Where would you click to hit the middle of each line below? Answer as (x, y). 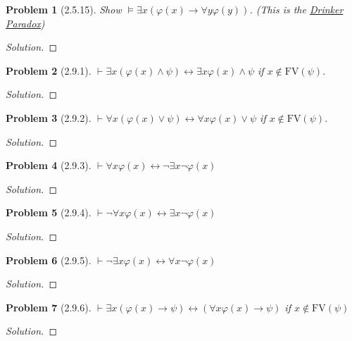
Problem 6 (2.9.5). (49, 260)
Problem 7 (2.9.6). (49, 307)
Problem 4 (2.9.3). (49, 165)
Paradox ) (25, 23)
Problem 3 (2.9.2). (49, 117)
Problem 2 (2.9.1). (49, 70)
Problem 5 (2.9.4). (49, 212)
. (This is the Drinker (296, 9)
